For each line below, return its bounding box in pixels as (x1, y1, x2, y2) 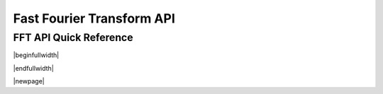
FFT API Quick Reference (13, 31, 134, 44)
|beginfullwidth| (13, 51, 60, 59)
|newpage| (13, 77, 45, 86)
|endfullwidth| (13, 64, 55, 72)
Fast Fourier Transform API (13, 11, 175, 26)
